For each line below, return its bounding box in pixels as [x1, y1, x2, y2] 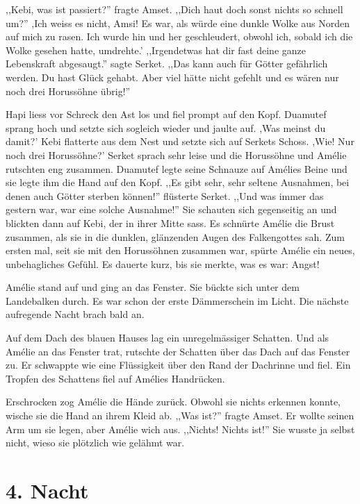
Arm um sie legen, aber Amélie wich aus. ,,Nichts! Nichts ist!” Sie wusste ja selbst [6, 421, 355, 436]
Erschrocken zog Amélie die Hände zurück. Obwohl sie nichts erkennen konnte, [6, 394, 341, 409]
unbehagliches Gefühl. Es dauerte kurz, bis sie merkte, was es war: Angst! [6, 256, 320, 271]
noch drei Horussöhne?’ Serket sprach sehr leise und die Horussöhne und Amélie [6, 147, 347, 162]
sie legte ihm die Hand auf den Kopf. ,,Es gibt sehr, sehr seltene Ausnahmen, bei [6, 175, 350, 190]
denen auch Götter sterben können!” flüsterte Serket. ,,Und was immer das [6, 188, 324, 203]
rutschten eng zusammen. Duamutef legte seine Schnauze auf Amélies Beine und [6, 161, 347, 176]
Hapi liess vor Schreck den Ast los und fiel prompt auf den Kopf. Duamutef [6, 107, 327, 121]
